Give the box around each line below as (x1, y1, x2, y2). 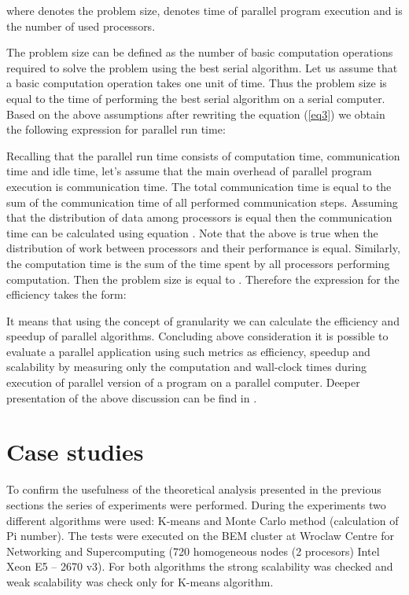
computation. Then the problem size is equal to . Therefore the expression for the (6, 270, 400, 287)
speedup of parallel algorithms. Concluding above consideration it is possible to (6, 328, 389, 344)
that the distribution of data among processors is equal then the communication (6, 209, 392, 226)
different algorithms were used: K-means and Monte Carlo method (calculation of (6, 512, 399, 528)
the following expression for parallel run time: (6, 121, 226, 138)
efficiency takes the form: (6, 286, 127, 303)
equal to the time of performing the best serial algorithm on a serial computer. (6, 90, 385, 106)
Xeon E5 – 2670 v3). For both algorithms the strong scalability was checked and (6, 558, 393, 575)
